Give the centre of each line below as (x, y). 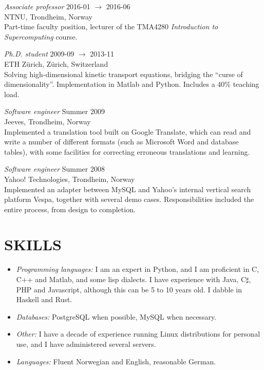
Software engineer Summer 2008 (54, 169)
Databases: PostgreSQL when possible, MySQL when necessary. (116, 316)
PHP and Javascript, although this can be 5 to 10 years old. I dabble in (129, 289)
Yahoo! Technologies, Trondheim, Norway (70, 179)
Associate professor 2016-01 (47, 6)
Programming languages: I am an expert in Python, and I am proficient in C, (137, 269)
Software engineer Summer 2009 (54, 111)
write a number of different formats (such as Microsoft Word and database (121, 142)
